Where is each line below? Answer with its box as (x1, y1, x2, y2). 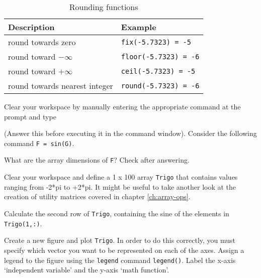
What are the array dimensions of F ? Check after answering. (4, 155, 190, 165)
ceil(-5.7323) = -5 (121, 67, 196, 75)
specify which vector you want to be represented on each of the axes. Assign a (4, 244, 244, 255)
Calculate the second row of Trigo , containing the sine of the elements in (4, 208, 229, 218)
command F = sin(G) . (4, 137, 74, 148)
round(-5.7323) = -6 (121, 81, 200, 90)
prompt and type (4, 111, 56, 121)
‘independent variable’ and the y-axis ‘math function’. (4, 264, 169, 275)
